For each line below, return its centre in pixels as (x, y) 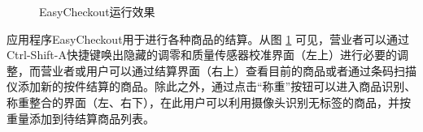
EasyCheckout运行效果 (97, 11)
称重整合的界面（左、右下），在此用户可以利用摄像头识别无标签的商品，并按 (209, 102)
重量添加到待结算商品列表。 (81, 118)
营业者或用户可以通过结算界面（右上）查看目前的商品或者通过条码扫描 (228, 70)
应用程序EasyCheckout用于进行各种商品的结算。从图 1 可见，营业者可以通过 (208, 38)
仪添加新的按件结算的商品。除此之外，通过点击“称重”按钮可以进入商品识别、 (211, 86)
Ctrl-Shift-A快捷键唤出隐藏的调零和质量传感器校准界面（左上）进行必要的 (202, 55)
